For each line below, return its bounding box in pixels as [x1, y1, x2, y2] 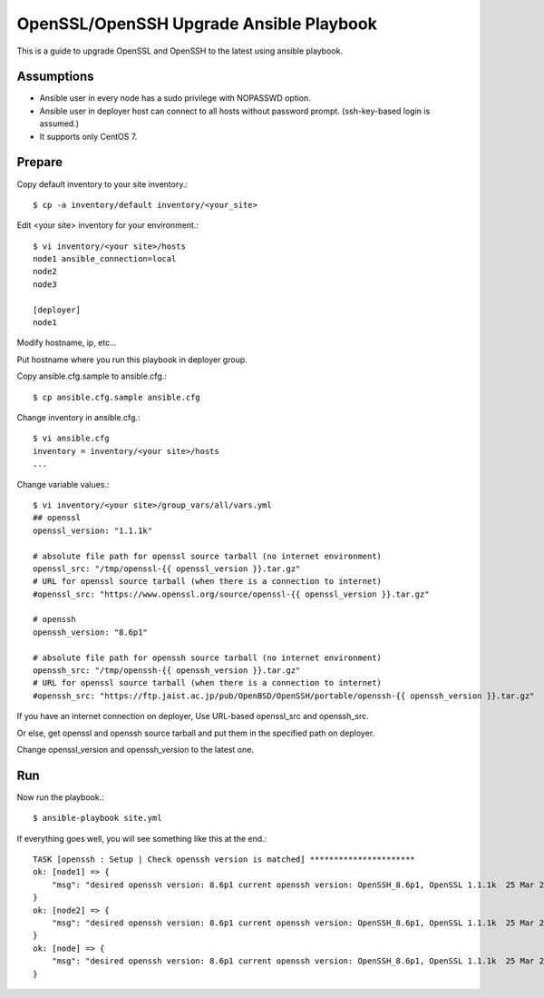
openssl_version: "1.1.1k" [33, 525, 153, 536]
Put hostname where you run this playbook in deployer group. [16, 354, 248, 365]
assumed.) [39, 118, 80, 129]
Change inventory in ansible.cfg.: [16, 412, 141, 422]
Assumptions [16, 69, 94, 84]
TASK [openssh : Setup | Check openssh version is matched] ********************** [33, 855, 416, 865]
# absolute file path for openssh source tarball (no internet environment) [33, 652, 383, 663]
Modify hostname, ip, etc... [16, 337, 117, 349]
